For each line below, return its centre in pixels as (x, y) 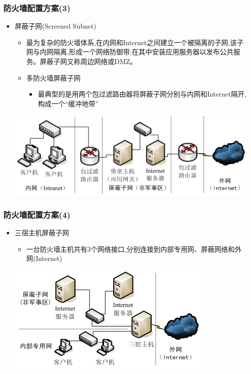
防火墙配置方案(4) (37, 214)
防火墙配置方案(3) (37, 8)
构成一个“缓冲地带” (68, 103)
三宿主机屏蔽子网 (42, 233)
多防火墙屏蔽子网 (53, 77)
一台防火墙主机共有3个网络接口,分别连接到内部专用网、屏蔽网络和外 (134, 249)
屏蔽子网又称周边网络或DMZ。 (88, 61)
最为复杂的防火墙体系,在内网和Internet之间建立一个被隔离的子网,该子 (135, 42)
